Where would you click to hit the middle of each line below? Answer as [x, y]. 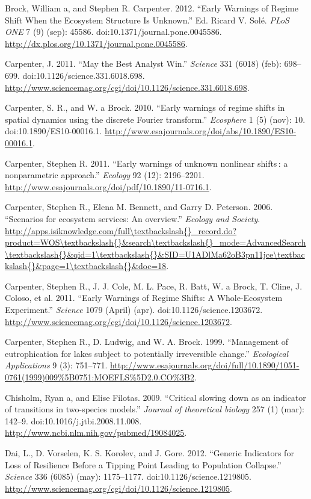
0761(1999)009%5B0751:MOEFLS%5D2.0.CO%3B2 [100, 377]
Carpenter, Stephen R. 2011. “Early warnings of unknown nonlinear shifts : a [146, 163]
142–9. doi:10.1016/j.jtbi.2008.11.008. [73, 420]
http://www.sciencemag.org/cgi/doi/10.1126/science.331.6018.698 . [127, 87]
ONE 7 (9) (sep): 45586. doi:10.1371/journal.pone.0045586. [113, 32]
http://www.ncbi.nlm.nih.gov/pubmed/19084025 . [96, 432]
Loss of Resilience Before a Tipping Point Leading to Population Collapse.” [143, 464]
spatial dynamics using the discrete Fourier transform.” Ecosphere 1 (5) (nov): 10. [155, 119]
